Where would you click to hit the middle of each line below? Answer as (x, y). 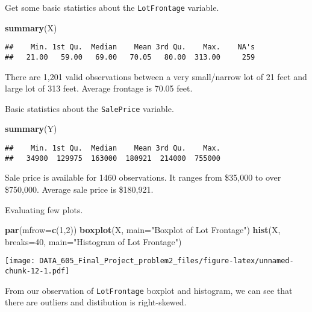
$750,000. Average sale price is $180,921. (79, 189)
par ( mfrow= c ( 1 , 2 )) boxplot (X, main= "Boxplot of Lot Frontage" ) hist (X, (143, 230)
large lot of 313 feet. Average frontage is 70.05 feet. (99, 88)
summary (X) (31, 27)
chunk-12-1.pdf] (37, 271)
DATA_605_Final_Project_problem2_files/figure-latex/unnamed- (167, 261)
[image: (20, 261)
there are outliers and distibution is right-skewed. (96, 302)
